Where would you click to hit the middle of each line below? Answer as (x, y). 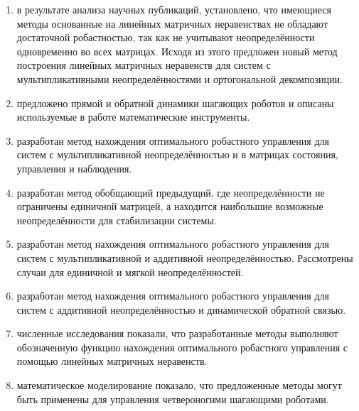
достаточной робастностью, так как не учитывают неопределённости (166, 37)
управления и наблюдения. (74, 168)
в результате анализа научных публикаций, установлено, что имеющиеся (174, 9)
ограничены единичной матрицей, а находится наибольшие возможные (170, 206)
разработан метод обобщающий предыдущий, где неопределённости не (171, 192)
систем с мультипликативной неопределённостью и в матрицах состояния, (177, 154)
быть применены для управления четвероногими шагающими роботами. (173, 399)
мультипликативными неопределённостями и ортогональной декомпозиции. (179, 78)
